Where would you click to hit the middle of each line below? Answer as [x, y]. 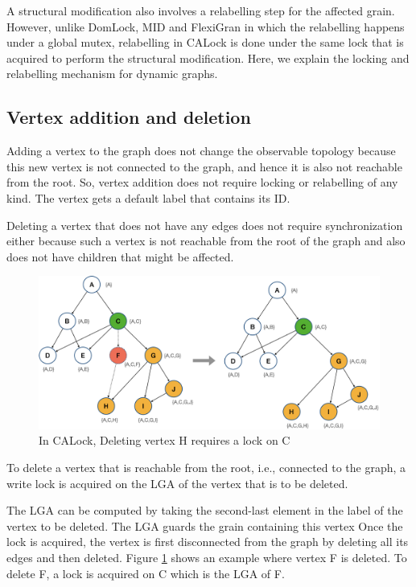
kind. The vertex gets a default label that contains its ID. [148, 197]
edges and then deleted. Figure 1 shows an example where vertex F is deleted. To [207, 557]
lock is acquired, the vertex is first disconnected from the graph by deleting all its [208, 542]
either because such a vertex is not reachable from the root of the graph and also [206, 241]
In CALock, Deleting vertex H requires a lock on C [165, 440]
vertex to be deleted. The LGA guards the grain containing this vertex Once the [205, 525]
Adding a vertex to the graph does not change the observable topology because [201, 151]
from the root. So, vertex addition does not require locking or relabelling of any [202, 182]
